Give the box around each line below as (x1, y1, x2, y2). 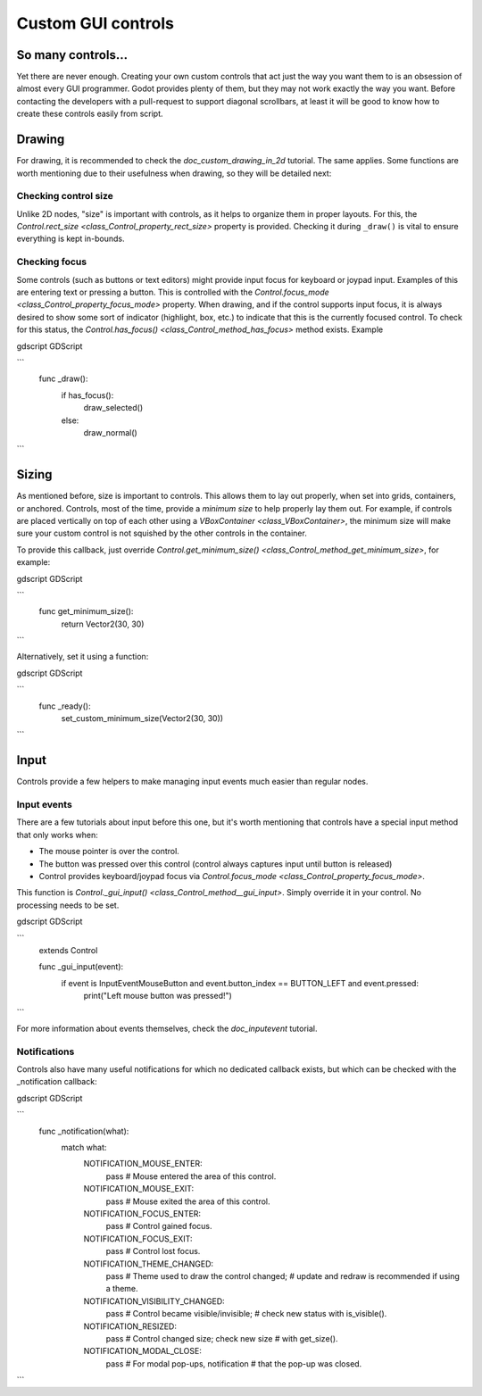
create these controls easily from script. (16, 108, 164, 120)
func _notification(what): (38, 1126, 129, 1136)
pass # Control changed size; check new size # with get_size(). (105, 1333, 338, 1343)
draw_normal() (83, 427, 137, 437)
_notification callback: (16, 1076, 97, 1087)
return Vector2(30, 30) (61, 619, 145, 629)
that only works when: (16, 829, 98, 840)
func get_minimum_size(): (38, 606, 134, 617)
